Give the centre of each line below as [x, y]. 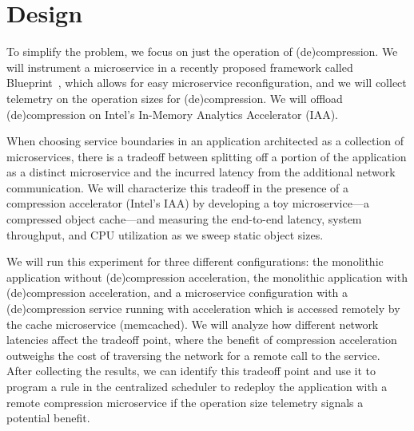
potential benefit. [48, 418]
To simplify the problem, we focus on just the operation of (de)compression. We [202, 51]
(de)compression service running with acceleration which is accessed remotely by [203, 308]
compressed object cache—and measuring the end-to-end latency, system [184, 219]
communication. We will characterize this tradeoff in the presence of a [178, 187]
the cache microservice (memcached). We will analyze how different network [193, 324]
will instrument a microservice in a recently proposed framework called [180, 67]
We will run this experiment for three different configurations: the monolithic [195, 261]
